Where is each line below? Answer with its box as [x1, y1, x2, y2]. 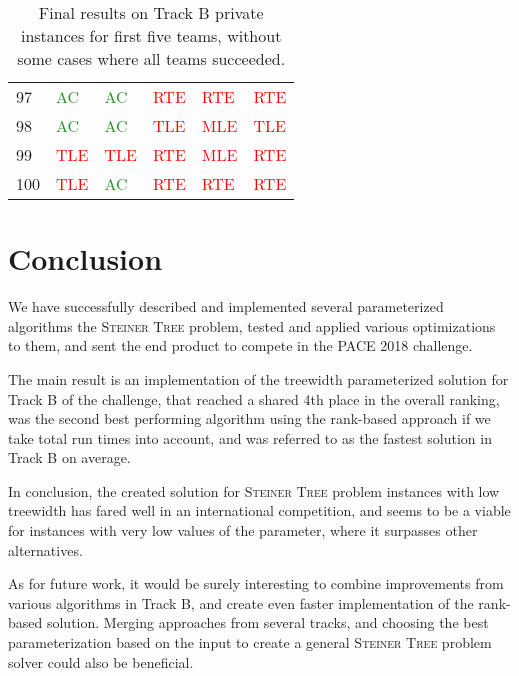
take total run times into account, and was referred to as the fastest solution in [8, 427, 492, 448]
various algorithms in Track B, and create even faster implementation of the [8, 592, 474, 613]
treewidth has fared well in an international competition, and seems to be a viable [8, 500, 511, 521]
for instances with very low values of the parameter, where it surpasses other [8, 520, 478, 541]
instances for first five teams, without [20, 24, 282, 47]
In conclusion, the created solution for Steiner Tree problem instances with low [8, 480, 500, 501]
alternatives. [8, 539, 83, 560]
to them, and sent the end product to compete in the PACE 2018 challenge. [8, 335, 473, 356]
